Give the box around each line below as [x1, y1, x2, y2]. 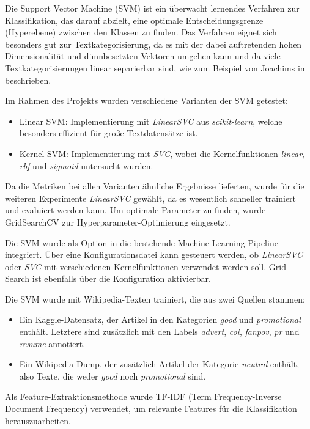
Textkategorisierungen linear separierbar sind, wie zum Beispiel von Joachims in [5, 61, 305, 74]
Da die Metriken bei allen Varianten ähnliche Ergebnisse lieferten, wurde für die [5, 180, 304, 193]
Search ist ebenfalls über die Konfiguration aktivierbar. [5, 272, 211, 285]
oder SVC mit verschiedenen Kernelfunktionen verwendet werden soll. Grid [5, 260, 286, 273]
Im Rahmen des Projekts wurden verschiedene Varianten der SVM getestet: [5, 94, 288, 107]
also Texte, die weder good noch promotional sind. [19, 369, 206, 382]
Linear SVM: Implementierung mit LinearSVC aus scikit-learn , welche [19, 114, 282, 127]
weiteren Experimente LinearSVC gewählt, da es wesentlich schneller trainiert [5, 191, 297, 204]
